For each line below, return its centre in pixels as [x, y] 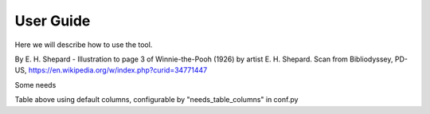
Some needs [35, 85]
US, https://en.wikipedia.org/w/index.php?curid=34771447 [111, 70]
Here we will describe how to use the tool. [84, 45]
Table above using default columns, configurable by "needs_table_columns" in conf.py [156, 100]
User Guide [53, 21]
